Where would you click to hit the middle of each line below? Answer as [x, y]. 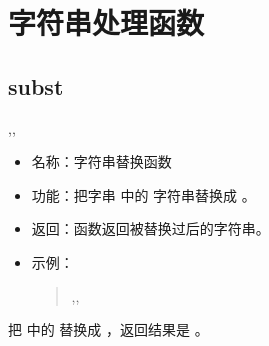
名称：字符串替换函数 [101, 161]
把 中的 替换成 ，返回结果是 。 [108, 329]
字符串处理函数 [106, 22]
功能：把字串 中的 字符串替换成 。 [143, 194]
